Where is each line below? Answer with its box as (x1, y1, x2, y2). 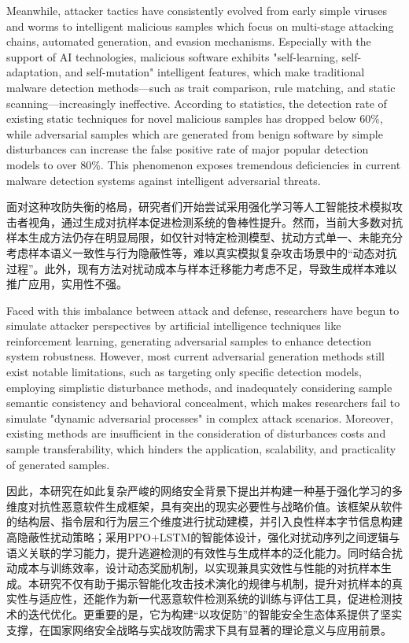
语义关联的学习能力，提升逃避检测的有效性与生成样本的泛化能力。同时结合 (6, 544, 392, 560)
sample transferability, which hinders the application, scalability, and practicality (6, 441, 396, 457)
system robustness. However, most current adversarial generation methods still (6, 348, 385, 364)
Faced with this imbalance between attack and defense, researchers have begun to (6, 301, 400, 318)
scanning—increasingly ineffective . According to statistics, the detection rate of (6, 94, 387, 111)
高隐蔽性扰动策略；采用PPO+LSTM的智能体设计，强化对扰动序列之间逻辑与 (6, 529, 400, 545)
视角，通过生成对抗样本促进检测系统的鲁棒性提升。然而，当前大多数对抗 (28, 213, 403, 230)
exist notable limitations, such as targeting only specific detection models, (6, 364, 362, 380)
